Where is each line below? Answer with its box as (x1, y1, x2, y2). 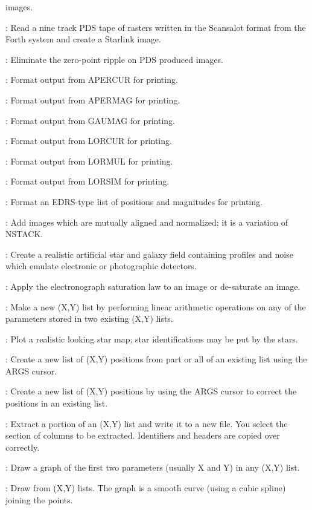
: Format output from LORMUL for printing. (5, 154, 173, 167)
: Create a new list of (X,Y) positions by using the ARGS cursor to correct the (5, 385, 297, 397)
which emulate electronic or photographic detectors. (5, 260, 197, 272)
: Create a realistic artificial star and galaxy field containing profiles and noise (5, 247, 293, 260)
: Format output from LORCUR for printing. (5, 134, 172, 147)
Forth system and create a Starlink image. (5, 33, 161, 45)
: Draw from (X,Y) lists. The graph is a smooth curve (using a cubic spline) (5, 482, 286, 494)
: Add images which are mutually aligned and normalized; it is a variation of (5, 215, 288, 228)
